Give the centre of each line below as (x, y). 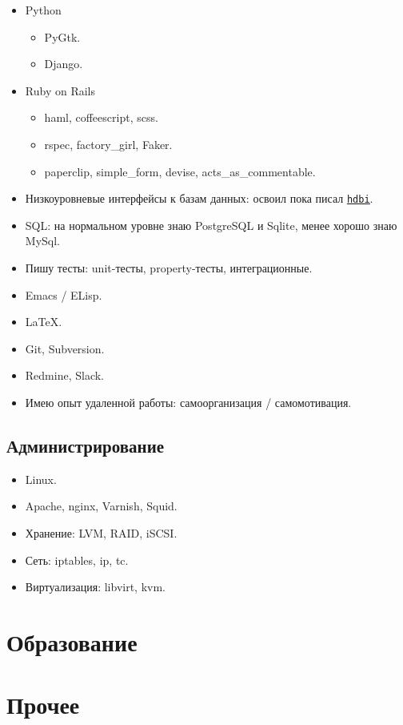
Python (43, 10)
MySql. (42, 241)
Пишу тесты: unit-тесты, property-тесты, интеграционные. (169, 268)
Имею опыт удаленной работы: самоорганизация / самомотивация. (188, 402)
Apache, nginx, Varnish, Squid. (101, 506)
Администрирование (86, 445)
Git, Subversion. (65, 348)
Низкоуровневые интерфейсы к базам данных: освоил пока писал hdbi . (199, 198)
